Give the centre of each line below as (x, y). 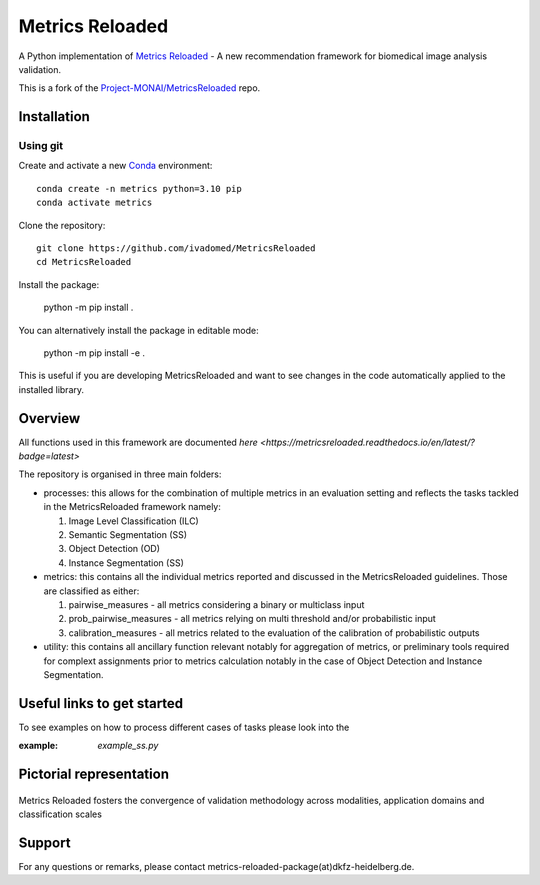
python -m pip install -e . (94, 353)
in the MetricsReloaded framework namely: (132, 507)
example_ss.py (128, 746)
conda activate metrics (94, 203)
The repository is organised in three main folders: (120, 474)
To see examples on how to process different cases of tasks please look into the (184, 727)
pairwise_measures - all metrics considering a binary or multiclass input (216, 604)
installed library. (51, 389)
